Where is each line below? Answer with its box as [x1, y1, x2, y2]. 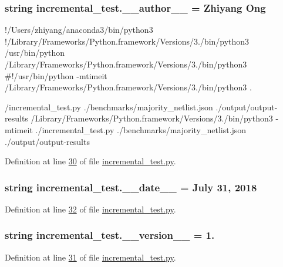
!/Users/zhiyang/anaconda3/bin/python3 [5, 23, 153, 36]
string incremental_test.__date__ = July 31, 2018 [5, 180, 257, 194]
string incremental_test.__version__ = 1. [5, 228, 215, 242]
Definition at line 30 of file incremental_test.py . [5, 155, 176, 167]
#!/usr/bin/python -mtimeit [5, 69, 107, 82]
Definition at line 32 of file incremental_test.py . [5, 202, 176, 215]
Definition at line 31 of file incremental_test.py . [5, 251, 176, 263]
